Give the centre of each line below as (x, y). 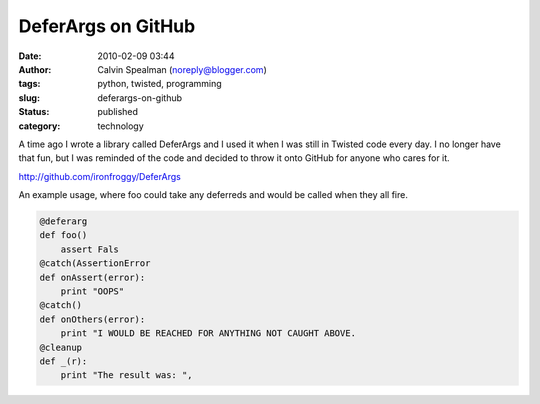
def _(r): (63, 361)
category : (39, 126)
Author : (35, 69)
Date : (30, 56)
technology (120, 126)
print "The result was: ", (127, 375)
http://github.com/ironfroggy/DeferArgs (100, 176)
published (118, 112)
